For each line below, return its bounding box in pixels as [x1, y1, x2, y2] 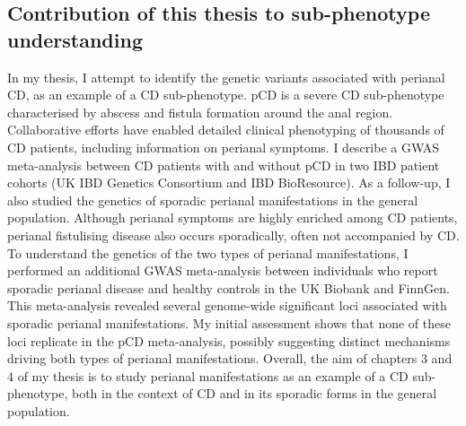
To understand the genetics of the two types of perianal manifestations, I [7, 243, 409, 262]
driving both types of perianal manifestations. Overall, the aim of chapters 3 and [7, 349, 453, 368]
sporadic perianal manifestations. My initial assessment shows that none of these [7, 313, 451, 332]
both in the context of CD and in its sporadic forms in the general [71, 384, 437, 403]
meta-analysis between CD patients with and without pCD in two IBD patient [7, 155, 440, 174]
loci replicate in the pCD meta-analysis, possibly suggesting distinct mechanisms [7, 331, 451, 350]
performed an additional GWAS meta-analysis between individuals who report [7, 261, 438, 280]
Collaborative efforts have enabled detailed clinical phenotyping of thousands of [7, 120, 444, 139]
